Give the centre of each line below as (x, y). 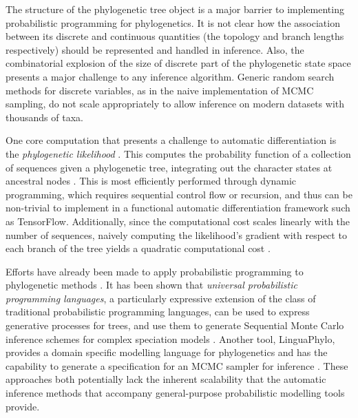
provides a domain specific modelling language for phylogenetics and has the (167, 352)
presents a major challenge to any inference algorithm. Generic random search (170, 76)
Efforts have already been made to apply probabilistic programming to (155, 271)
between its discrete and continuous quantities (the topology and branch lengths (175, 36)
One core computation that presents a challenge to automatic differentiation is (171, 140)
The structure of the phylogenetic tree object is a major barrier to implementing (175, 9)
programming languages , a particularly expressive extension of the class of (161, 298)
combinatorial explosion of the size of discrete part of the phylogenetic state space (178, 63)
